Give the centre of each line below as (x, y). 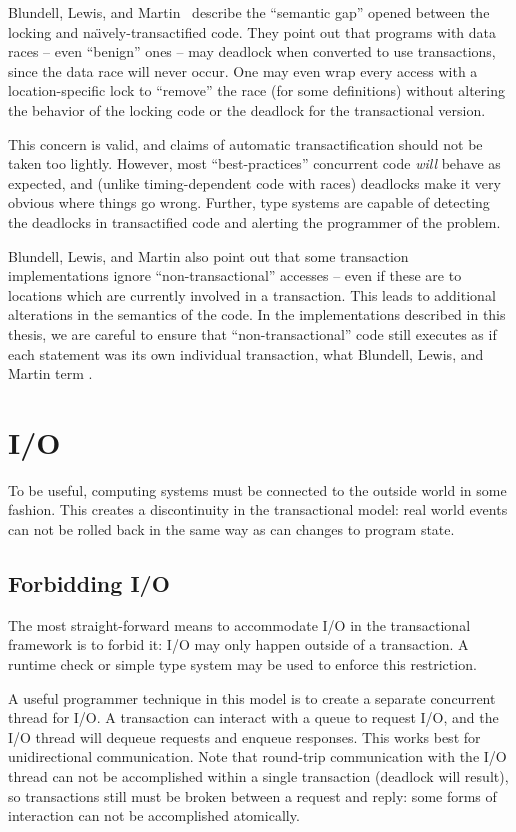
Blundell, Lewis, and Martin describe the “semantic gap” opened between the (249, 12)
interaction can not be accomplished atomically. (154, 815)
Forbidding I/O (89, 582)
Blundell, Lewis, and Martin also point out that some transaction (208, 255)
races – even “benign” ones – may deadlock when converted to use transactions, (252, 51)
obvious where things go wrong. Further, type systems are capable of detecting (249, 202)
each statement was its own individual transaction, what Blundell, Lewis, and (246, 353)
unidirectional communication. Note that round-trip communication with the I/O (257, 756)
